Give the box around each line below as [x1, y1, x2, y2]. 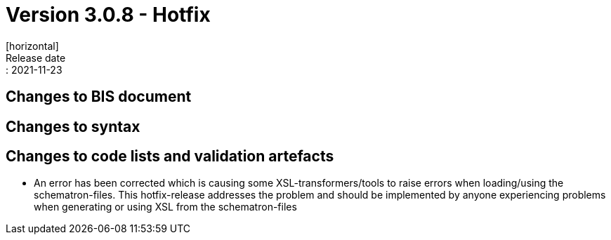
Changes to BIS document [6, 88, 192, 106]
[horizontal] [6, 39, 59, 52]
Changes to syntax [6, 117, 140, 135]
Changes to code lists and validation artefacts [6, 147, 334, 166]
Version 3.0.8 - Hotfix [6, 3, 211, 27]
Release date [6, 51, 66, 64]
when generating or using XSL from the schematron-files [34, 201, 297, 213]
